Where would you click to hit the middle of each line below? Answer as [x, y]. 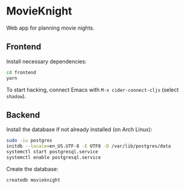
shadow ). [16, 96]
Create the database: [33, 169]
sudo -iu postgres [29, 141]
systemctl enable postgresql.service [54, 157]
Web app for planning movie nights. [50, 28]
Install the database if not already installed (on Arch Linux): [79, 130]
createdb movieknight [33, 180]
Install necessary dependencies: [46, 61]
